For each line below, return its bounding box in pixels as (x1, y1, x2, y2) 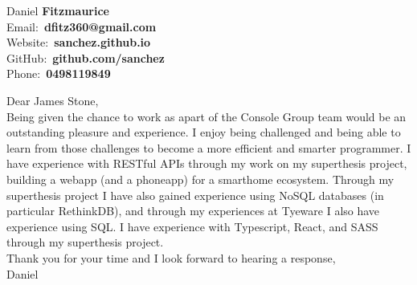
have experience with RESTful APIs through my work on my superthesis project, (6, 155, 407, 172)
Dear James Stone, (6, 92, 99, 108)
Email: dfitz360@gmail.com (6, 18, 157, 35)
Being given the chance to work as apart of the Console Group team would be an (6, 108, 407, 124)
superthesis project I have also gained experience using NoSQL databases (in (6, 186, 384, 203)
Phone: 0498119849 (6, 65, 111, 82)
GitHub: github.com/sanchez (6, 49, 165, 66)
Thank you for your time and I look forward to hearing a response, (6, 249, 336, 266)
